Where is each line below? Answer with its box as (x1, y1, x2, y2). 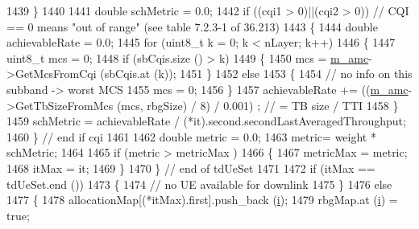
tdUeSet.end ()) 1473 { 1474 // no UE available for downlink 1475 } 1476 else (6, 175, 392, 192)
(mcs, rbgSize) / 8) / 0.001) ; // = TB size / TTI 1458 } (116, 96, 399, 113)
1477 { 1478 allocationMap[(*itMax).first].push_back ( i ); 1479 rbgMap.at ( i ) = (6, 191, 398, 208)
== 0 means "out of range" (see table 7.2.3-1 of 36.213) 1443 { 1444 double (6, 18, 378, 35)
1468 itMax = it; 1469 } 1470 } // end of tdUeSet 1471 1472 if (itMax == (6, 159, 375, 176)
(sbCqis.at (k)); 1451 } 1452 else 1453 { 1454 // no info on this (100, 65, 413, 82)
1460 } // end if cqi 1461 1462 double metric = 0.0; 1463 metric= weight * (6, 128, 376, 145)
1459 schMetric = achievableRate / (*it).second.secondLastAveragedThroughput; (6, 112, 406, 129)
